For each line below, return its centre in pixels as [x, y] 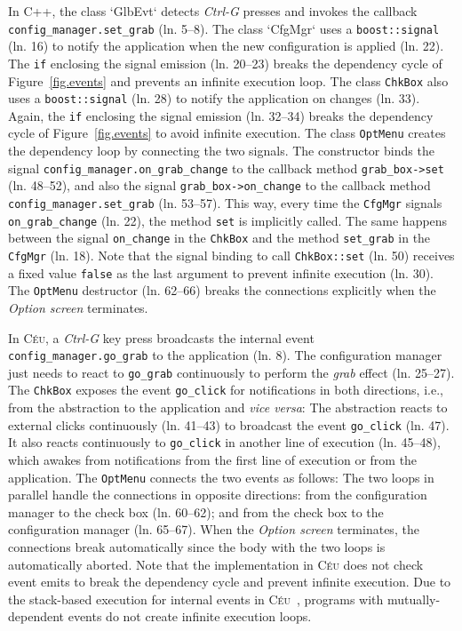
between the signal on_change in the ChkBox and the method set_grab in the [219, 238]
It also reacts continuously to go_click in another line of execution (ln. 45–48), [224, 442]
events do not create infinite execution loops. [190, 616]
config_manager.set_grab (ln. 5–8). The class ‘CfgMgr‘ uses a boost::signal [224, 28]
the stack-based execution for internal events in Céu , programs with [196, 599]
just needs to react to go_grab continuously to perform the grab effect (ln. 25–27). [231, 372]
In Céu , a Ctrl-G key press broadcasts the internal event [161, 337]
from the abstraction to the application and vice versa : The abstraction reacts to [228, 407]
